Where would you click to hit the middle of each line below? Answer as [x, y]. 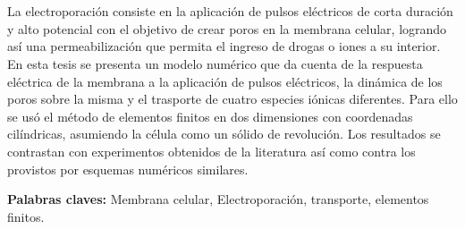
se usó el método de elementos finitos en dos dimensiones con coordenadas [210, 116]
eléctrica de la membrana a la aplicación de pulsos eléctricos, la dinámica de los [225, 81]
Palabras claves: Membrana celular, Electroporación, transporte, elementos [218, 199]
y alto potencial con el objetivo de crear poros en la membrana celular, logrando [227, 28]
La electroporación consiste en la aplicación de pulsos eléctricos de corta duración [230, 11]
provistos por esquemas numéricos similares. [128, 169]
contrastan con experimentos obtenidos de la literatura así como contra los [211, 151]
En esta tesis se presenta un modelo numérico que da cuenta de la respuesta [215, 63]
